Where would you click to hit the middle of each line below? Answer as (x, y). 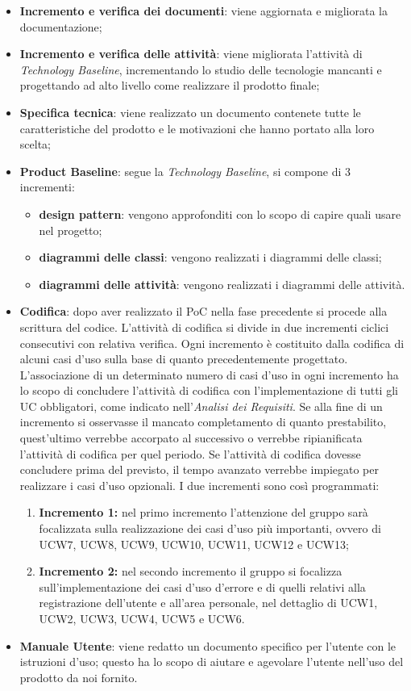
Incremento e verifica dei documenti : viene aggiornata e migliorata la (203, 10)
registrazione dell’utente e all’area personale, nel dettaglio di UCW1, (208, 603)
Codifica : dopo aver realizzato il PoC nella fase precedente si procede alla (203, 311)
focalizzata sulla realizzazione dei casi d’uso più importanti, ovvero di (210, 528)
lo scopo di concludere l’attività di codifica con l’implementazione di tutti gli (209, 390)
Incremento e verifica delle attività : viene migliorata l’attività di (191, 54)
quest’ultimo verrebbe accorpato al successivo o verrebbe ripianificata (191, 438)
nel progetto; (71, 230)
